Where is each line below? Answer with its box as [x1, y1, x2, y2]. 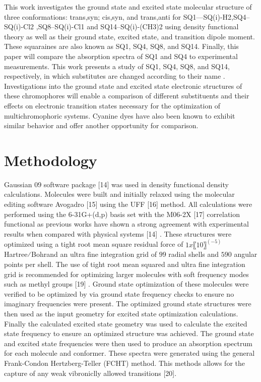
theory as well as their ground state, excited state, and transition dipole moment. [4, 31, 255, 41]
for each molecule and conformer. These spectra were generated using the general [4, 348, 255, 358]
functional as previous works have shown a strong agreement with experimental [4, 219, 249, 229]
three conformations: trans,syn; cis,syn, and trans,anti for [4, 11, 181, 22]
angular [234, 249, 257, 259]
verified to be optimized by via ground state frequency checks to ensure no [4, 288, 234, 299]
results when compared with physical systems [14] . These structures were [4, 228, 232, 239]
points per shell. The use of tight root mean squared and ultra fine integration [4, 259, 245, 269]
